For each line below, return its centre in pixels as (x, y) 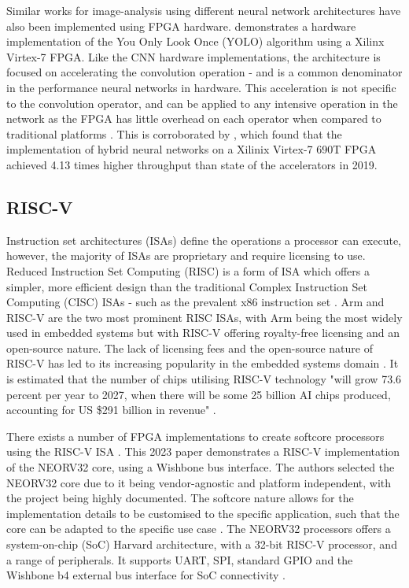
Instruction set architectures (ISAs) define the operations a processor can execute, (204, 240)
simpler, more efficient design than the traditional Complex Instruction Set (187, 286)
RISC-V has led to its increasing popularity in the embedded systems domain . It (203, 363)
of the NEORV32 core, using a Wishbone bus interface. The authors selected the (201, 467)
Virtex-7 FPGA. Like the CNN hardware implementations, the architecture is (193, 56)
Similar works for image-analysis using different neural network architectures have (204, 10)
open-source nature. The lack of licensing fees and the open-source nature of (190, 348)
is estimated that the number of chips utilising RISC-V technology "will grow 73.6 (204, 379)
